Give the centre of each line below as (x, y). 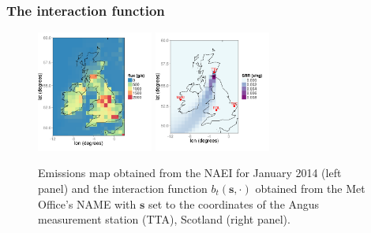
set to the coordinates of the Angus (234, 203)
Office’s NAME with (87, 203)
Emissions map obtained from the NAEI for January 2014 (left (190, 173)
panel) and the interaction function (123, 189)
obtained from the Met (310, 189)
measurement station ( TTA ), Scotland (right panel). (164, 219)
